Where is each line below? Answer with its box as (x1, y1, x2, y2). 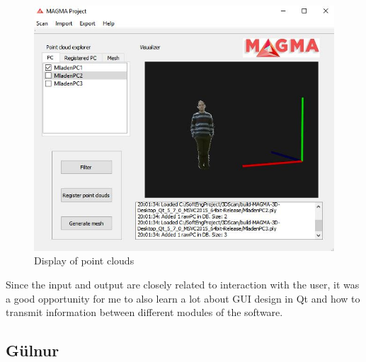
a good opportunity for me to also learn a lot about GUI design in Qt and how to (6, 291, 360, 305)
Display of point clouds (34, 253, 135, 268)
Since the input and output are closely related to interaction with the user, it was (6, 276, 360, 291)
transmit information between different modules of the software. (6, 305, 283, 320)
